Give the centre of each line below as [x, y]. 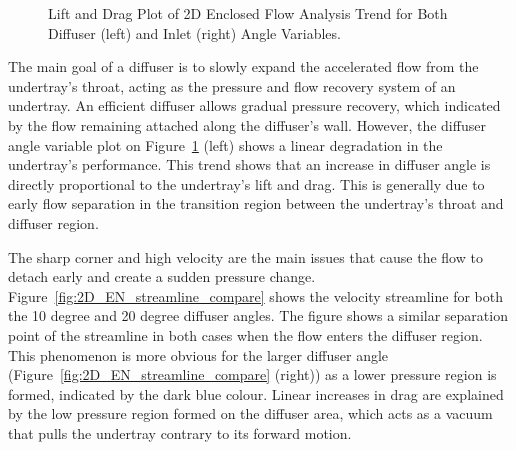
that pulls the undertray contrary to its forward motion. [180, 432]
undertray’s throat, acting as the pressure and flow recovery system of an [232, 85]
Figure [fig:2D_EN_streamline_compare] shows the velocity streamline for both [255, 295]
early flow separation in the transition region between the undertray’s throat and [256, 203]
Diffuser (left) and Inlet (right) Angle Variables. [194, 32]
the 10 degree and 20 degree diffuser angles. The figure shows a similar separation [258, 315]
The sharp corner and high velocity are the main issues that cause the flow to [245, 256]
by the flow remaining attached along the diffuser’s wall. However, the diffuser [247, 124]
